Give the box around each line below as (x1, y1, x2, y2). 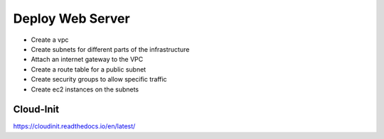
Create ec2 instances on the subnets (31, 85, 139, 94)
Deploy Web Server (13, 11, 131, 26)
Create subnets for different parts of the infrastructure (31, 45, 190, 53)
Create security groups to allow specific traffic (31, 75, 167, 84)
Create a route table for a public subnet (31, 65, 146, 74)
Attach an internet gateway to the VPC (31, 55, 144, 64)
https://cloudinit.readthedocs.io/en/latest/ (13, 122, 136, 130)
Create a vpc (31, 35, 69, 44)
